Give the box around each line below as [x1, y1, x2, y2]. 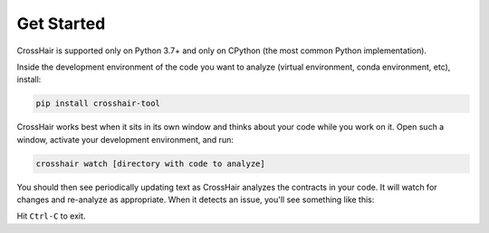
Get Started [16, 14, 106, 33]
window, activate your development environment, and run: [16, 134, 235, 144]
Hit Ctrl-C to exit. [16, 210, 86, 221]
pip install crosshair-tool [35, 98, 160, 108]
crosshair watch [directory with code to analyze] [35, 158, 266, 169]
